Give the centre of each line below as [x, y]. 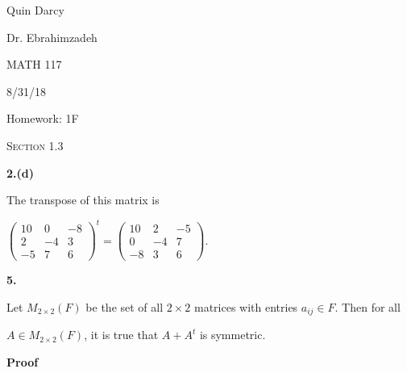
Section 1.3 [35, 145]
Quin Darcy [35, 10]
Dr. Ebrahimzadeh [52, 37]
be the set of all [125, 307]
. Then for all [368, 307]
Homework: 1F [43, 118]
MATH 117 [34, 64]
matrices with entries [246, 307]
